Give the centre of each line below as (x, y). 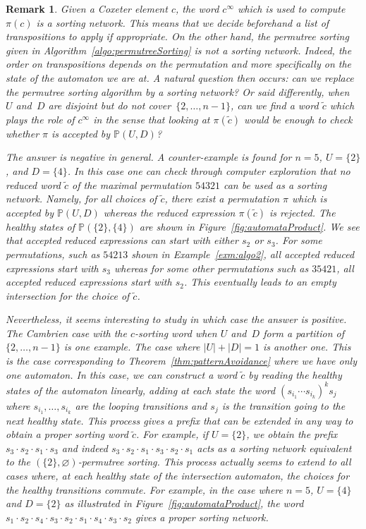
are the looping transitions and (141, 405)
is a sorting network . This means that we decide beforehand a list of (183, 22)
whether (23, 133)
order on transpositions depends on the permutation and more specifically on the (179, 64)
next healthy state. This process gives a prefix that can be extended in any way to (179, 420)
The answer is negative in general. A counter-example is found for (149, 157)
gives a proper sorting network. (202, 517)
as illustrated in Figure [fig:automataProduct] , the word (184, 503)
